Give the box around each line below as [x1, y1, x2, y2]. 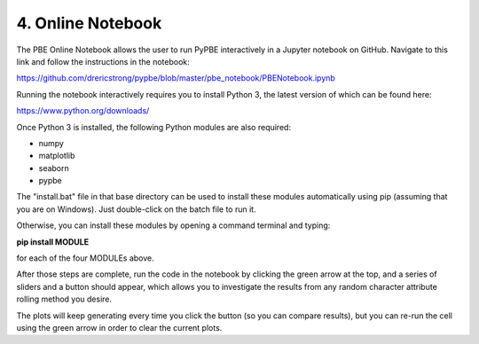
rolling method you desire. [16, 293, 113, 305]
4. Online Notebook [16, 13, 162, 33]
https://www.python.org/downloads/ [16, 106, 150, 116]
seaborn [38, 162, 70, 173]
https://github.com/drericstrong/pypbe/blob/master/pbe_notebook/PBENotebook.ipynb [16, 73, 336, 83]
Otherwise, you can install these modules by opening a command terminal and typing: [16, 220, 331, 231]
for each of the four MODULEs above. [16, 253, 154, 263]
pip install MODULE [16, 236, 89, 247]
